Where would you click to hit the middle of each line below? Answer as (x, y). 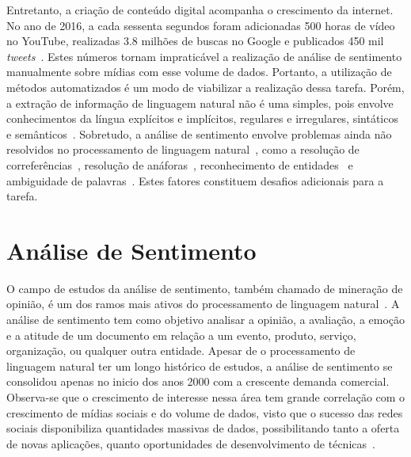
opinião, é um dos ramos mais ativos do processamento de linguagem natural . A (203, 304)
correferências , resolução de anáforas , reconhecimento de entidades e (180, 164)
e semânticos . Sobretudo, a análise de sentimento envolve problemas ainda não (199, 133)
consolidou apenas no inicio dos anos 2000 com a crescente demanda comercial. (198, 381)
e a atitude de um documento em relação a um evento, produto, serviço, (181, 335)
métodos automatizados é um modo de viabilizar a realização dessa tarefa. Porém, (205, 87)
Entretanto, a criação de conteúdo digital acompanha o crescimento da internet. (200, 10)
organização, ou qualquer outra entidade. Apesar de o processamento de (181, 350)
